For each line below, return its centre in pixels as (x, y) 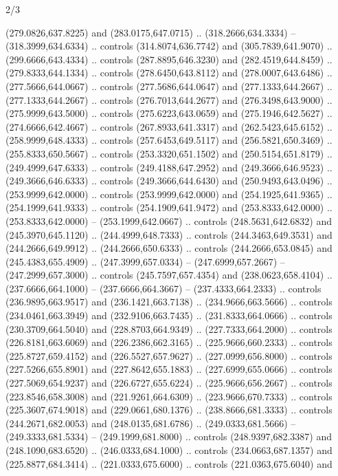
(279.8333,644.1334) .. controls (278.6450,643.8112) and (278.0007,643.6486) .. (169, 73)
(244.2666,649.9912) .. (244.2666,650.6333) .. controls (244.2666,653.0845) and (169, 248)
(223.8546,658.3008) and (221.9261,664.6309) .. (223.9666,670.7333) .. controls (169, 396)
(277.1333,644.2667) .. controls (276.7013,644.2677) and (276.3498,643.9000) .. (169, 99)
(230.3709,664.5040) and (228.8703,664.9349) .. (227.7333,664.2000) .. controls (169, 328)
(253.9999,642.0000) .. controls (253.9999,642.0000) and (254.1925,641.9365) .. (169, 194)
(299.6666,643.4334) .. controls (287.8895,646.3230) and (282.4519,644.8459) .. (169, 59)
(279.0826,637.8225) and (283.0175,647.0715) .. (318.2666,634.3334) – (151, 32)
